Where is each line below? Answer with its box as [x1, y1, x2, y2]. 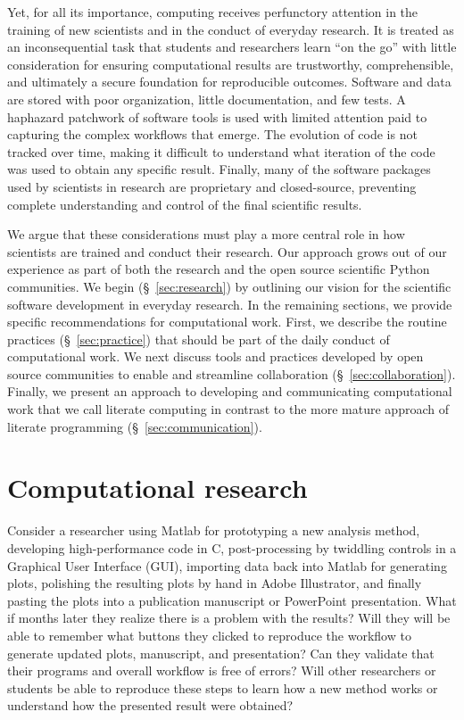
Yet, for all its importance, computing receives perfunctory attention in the [7, 3, 418, 21]
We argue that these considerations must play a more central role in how [7, 225, 405, 244]
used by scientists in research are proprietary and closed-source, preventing [7, 177, 417, 195]
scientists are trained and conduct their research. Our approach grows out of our [7, 242, 447, 261]
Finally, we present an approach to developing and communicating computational [7, 382, 452, 401]
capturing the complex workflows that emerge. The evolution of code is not [7, 125, 418, 144]
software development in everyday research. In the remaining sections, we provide [7, 294, 452, 313]
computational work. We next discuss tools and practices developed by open [7, 347, 424, 366]
